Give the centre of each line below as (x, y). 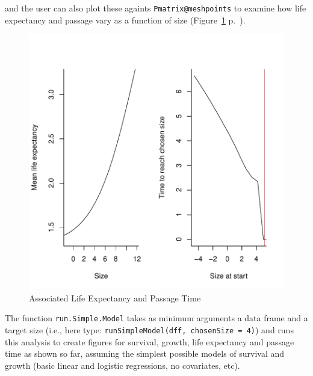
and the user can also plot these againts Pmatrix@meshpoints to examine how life (156, 8)
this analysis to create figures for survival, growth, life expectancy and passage (150, 341)
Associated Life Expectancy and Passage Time (115, 297)
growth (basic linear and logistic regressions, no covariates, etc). (122, 365)
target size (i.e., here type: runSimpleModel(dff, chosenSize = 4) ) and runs (149, 330)
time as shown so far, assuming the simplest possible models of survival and (145, 353)
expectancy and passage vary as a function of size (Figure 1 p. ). (125, 20)
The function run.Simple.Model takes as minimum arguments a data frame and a (156, 318)
